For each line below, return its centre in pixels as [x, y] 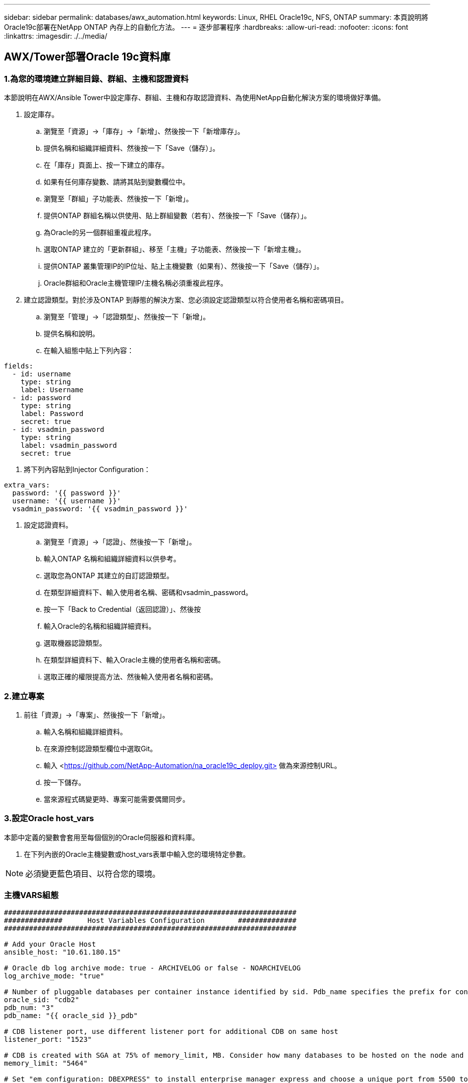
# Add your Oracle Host [50, 944]
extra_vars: [27, 485]
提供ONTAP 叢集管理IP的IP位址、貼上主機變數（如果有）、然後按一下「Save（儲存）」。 [184, 266]
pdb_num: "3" [29, 1008]
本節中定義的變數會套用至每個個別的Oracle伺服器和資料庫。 [102, 837]
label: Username [52, 390]
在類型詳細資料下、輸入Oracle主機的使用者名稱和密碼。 [134, 660]
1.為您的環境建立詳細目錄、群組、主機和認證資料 [96, 79]
